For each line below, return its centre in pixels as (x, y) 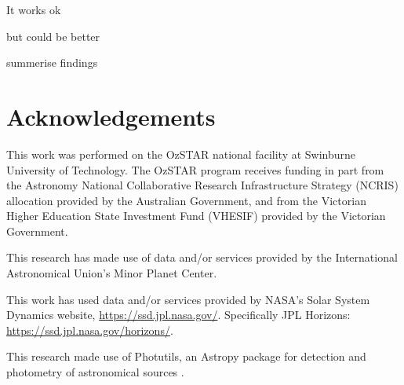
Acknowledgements (111, 116)
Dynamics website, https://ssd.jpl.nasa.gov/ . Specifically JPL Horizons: (178, 315)
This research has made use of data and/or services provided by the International (202, 257)
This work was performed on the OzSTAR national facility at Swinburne (181, 154)
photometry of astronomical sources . (95, 372)
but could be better (53, 36)
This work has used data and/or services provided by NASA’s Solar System (188, 299)
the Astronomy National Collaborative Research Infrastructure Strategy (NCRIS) (202, 185)
